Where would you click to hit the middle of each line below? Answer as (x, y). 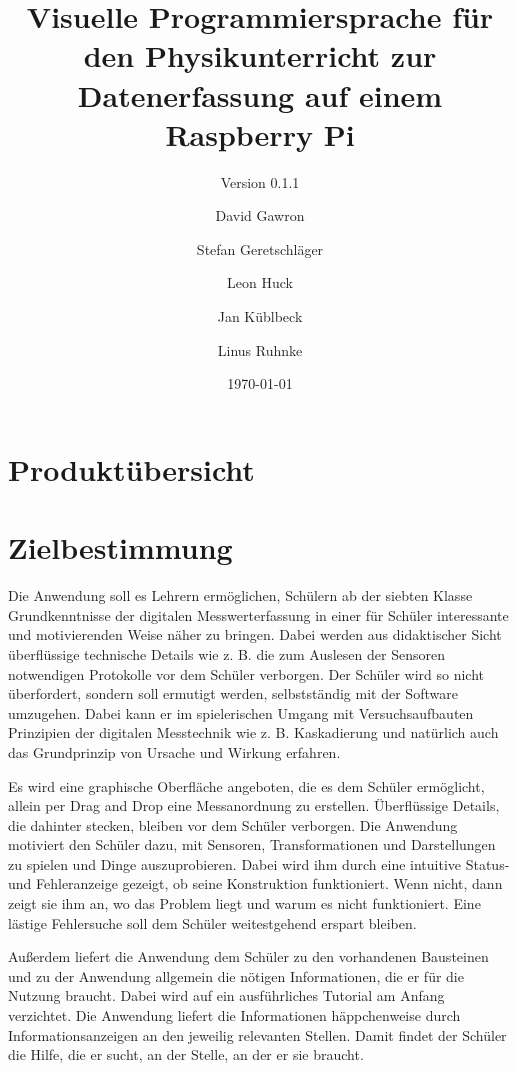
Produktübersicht (131, 468)
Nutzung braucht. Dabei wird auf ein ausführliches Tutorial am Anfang (226, 995)
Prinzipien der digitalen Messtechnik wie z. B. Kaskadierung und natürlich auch (253, 732)
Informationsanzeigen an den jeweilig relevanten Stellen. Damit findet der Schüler (257, 1034)
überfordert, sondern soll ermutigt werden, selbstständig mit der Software (233, 693)
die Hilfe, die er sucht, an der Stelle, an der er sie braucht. (186, 1054)
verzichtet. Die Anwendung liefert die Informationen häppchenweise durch (234, 1015)
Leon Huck (260, 282)
